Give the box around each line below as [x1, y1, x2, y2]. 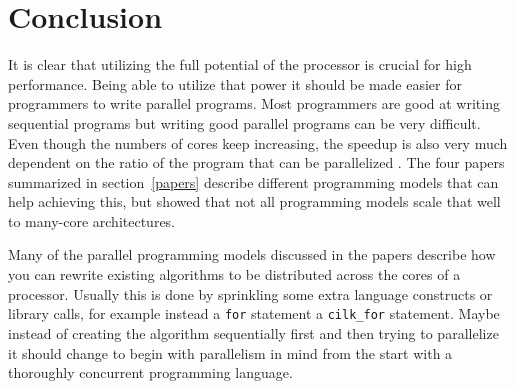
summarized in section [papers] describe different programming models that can [8, 171, 499, 192]
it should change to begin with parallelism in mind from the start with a [8, 342, 453, 363]
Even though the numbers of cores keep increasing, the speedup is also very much [8, 132, 508, 153]
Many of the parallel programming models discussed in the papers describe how [8, 244, 496, 265]
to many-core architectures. [8, 210, 176, 231]
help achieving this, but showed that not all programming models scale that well [8, 191, 501, 212]
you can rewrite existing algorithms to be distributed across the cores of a [8, 264, 461, 285]
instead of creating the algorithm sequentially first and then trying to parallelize [8, 322, 499, 343]
